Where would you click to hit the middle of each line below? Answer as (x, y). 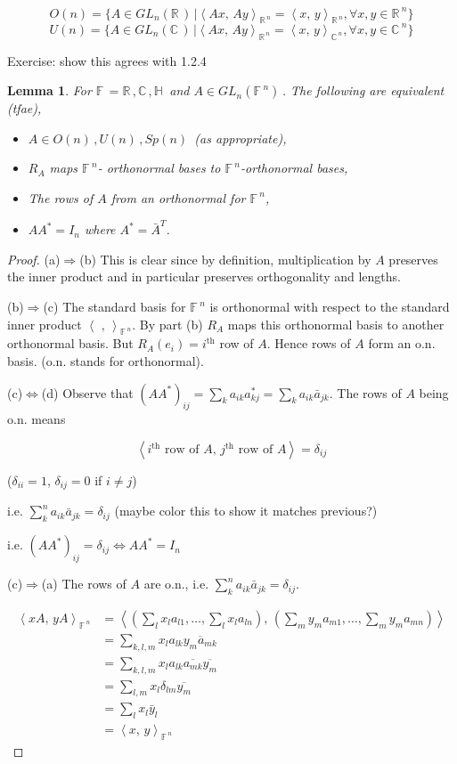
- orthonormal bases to (159, 168)
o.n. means (37, 419)
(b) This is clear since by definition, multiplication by (225, 259)
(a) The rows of (84, 584)
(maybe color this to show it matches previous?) (246, 511)
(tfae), (24, 108)
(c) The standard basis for (114, 307)
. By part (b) (167, 324)
